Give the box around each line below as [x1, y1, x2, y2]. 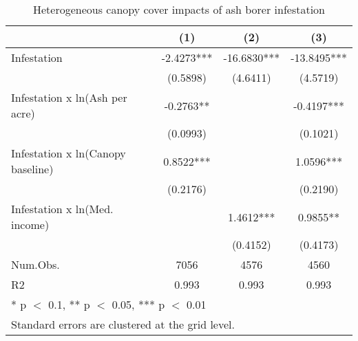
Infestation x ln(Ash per [11, 89, 127, 105]
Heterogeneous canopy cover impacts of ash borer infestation [32, 1, 326, 17]
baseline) [11, 161, 54, 177]
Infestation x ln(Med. [11, 201, 114, 217]
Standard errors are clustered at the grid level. [11, 316, 235, 332]
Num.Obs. [11, 256, 60, 272]
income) [11, 217, 50, 232]
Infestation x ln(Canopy [11, 145, 126, 161]
